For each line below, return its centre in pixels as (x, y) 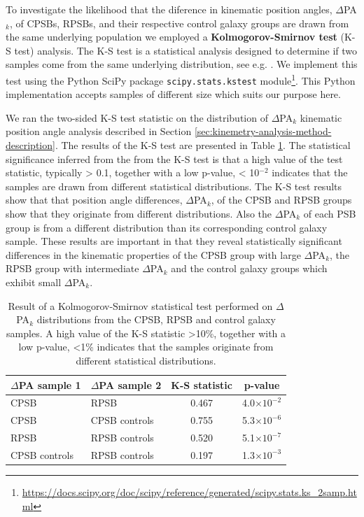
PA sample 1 (50, 384)
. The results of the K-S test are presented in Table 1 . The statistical (203, 145)
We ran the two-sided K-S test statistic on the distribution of (137, 117)
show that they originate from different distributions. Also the (139, 214)
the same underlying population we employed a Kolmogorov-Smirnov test (171, 37)
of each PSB (330, 214)
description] (30, 145)
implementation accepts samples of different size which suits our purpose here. (173, 94)
